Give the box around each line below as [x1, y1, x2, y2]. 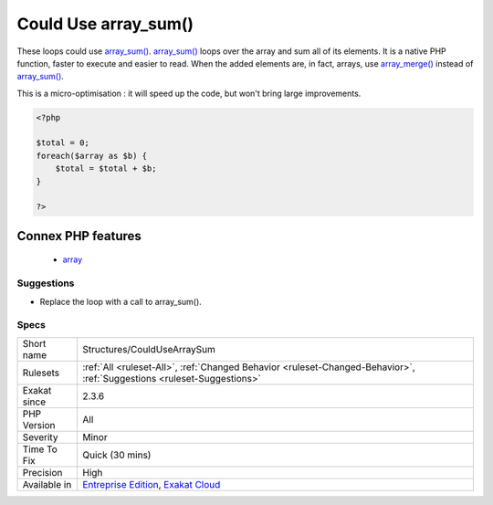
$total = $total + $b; [55, 163, 157, 174]
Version [22, 418, 56, 431]
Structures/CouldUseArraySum [82, 342, 216, 355]
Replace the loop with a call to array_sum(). [39, 296, 203, 307]
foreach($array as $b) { [36, 151, 148, 161]
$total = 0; [36, 138, 90, 148]
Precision [22, 466, 63, 479]
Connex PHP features [16, 228, 142, 244]
